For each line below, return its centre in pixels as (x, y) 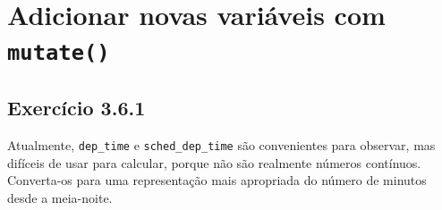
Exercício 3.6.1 (76, 108)
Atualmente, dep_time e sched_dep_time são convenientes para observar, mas (221, 144)
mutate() (59, 53)
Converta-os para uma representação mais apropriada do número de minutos (217, 180)
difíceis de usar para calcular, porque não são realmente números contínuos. (214, 162)
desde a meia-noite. (60, 197)
